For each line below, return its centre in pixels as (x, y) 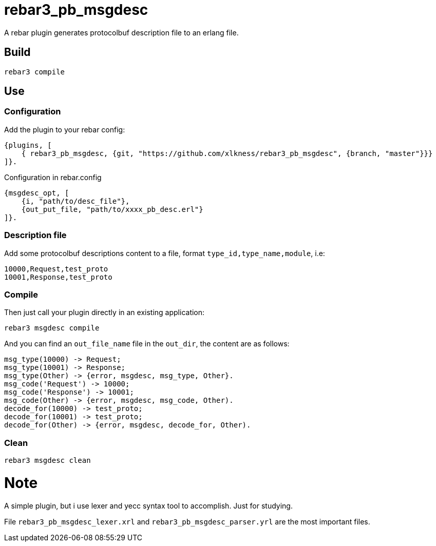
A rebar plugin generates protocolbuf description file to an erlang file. (121, 32)
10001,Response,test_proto (58, 277)
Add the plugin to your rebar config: (65, 129)
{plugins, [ (28, 145)
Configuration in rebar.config (53, 177)
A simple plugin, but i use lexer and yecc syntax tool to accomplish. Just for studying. (148, 505)
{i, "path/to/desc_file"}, (75, 201)
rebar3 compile (35, 72)
